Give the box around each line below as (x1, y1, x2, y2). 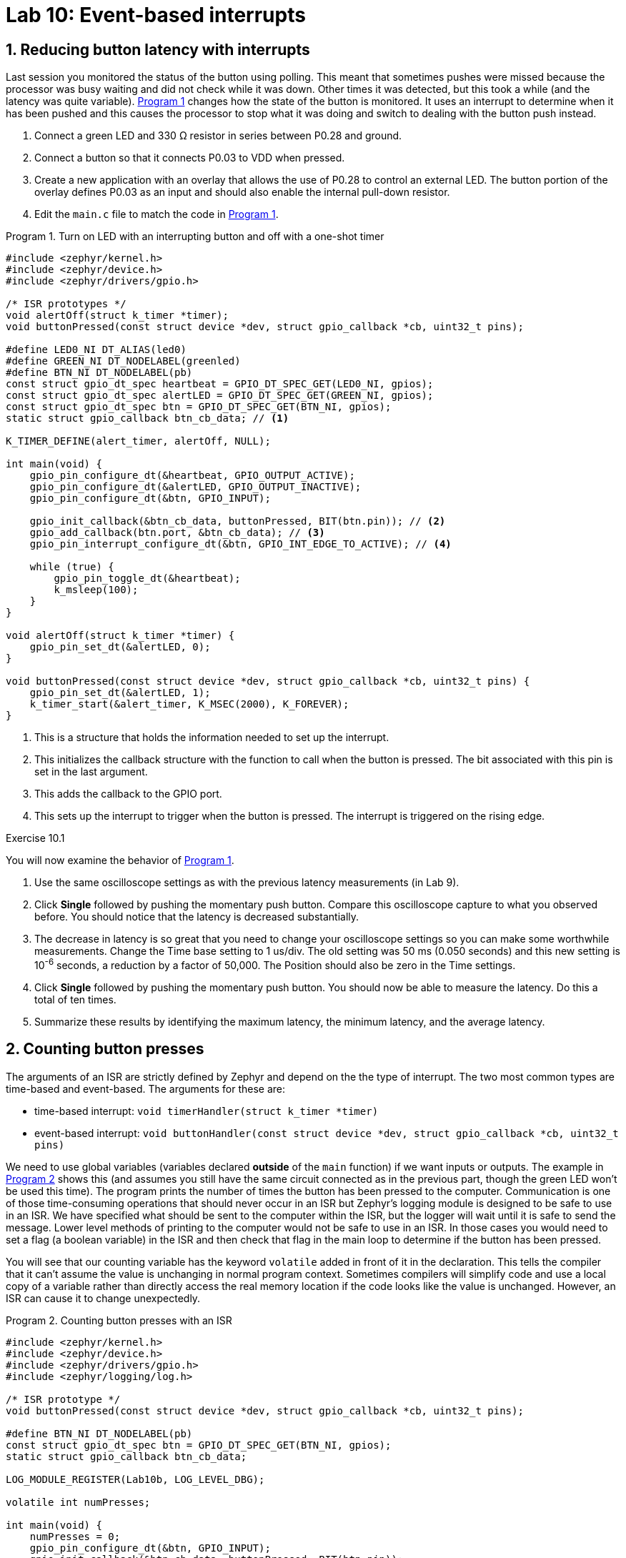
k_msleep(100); (54, 584, 139, 596)
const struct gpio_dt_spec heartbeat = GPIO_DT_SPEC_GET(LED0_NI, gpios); (6, 378, 434, 390)
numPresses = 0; (29, 1530, 121, 1542)
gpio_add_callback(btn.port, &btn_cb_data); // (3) (29, 527, 325, 539)
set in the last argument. (34, 765, 148, 778)
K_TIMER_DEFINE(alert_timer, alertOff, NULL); (6, 435, 271, 447)
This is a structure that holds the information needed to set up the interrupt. (34, 731, 389, 744)
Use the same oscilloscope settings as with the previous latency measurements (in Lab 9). (34, 876, 459, 889)
